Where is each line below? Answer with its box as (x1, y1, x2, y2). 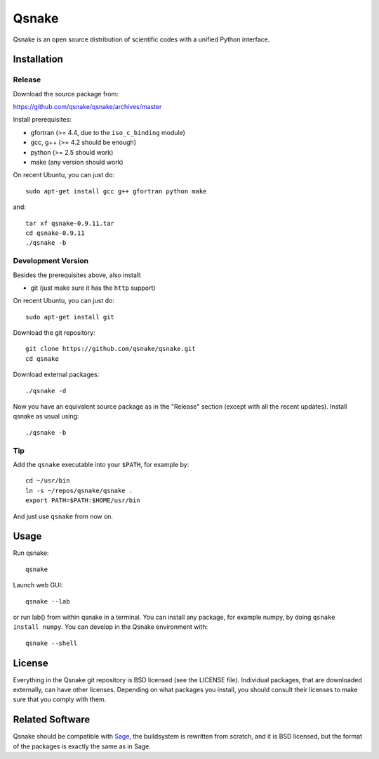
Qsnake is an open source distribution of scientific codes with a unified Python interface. (13, 35, 270, 44)
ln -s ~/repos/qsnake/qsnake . (25, 486, 133, 495)
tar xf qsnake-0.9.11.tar (25, 219, 115, 227)
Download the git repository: (13, 329, 95, 337)
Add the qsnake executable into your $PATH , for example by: (13, 460, 189, 468)
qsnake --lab (25, 597, 70, 605)
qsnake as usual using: (13, 412, 79, 421)
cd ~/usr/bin (25, 477, 70, 485)
